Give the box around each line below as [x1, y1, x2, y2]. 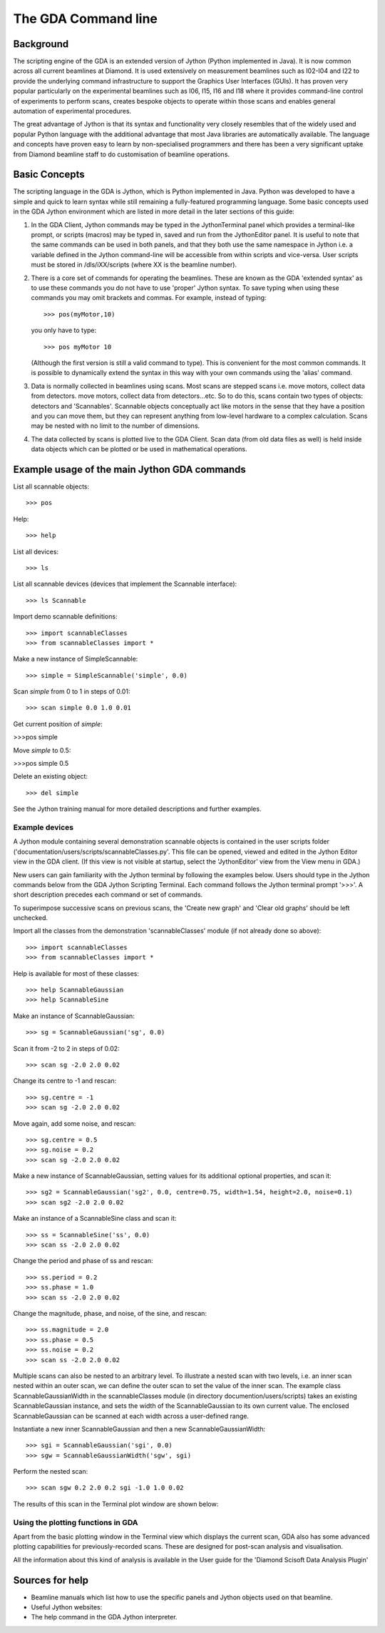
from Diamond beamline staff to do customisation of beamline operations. [13, 150, 230, 159]
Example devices [13, 822, 74, 832]
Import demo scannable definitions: [13, 612, 118, 621]
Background [13, 38, 69, 50]
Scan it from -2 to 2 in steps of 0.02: [13, 1044, 120, 1053]
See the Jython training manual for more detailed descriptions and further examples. [13, 804, 262, 814]
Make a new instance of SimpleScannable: [13, 654, 138, 664]
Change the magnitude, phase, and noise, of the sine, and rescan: [13, 1309, 207, 1317]
